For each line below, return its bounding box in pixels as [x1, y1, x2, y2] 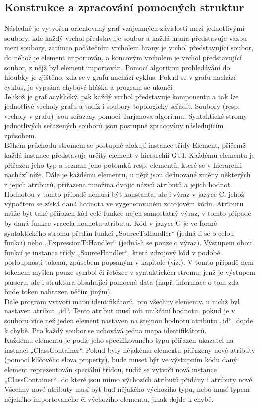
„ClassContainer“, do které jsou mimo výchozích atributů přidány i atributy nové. [4, 374, 254, 384]
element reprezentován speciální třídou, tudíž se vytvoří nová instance [4, 364, 217, 374]
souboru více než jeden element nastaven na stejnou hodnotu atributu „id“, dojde [4, 315, 253, 326]
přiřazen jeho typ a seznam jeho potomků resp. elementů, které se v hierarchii [4, 159, 242, 170]
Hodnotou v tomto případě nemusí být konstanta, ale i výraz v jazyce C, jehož [4, 189, 244, 199]
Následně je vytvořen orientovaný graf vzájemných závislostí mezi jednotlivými [4, 23, 245, 33]
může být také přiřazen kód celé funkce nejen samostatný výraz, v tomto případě [4, 208, 251, 218]
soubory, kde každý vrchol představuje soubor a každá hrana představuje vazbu [4, 32, 247, 43]
